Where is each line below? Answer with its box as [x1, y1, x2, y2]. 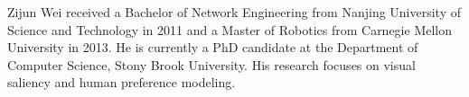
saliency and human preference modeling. [7, 73, 236, 92]
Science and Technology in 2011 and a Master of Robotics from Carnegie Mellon [7, 20, 453, 39]
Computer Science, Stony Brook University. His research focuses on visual [7, 55, 416, 74]
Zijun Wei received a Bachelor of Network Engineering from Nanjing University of [7, 3, 462, 21]
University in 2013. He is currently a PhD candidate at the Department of [7, 38, 418, 57]
